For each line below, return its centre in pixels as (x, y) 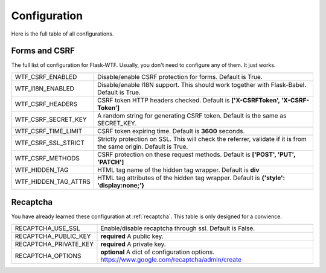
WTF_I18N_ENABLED (45, 89)
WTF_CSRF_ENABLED (46, 77)
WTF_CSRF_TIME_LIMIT (49, 131)
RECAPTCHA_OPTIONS (48, 256)
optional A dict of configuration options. (158, 252)
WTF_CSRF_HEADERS (46, 104)
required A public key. (132, 236)
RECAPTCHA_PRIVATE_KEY (54, 244)
